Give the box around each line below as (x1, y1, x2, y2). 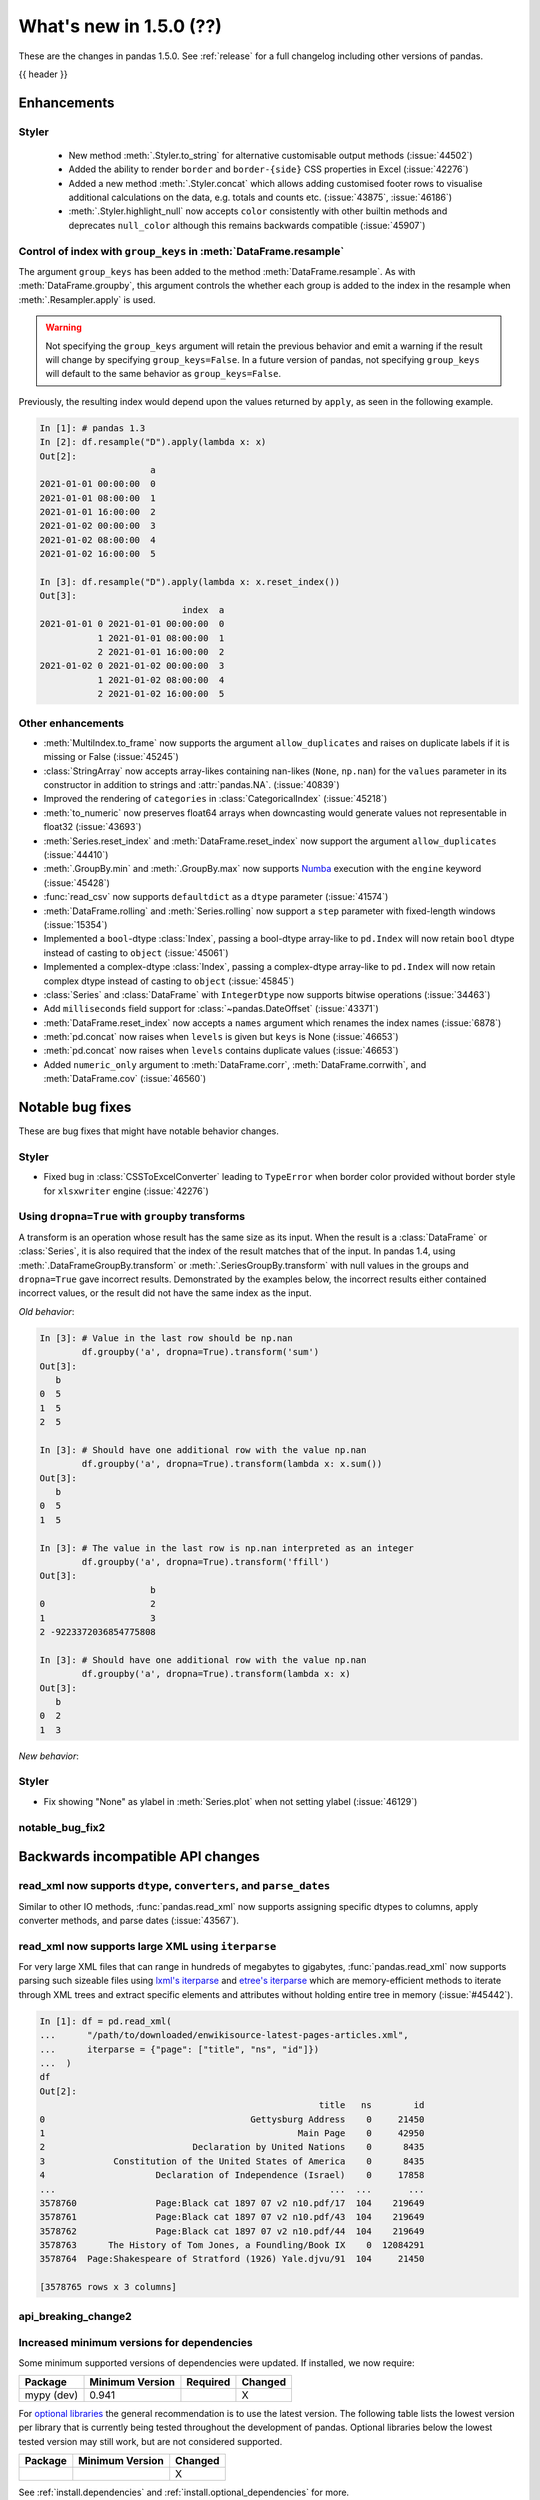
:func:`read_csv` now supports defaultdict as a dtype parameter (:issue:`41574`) (43, 891, 389, 903)
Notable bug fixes (18, 1099, 132, 1116)
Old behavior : (18, 1305, 75, 1317)
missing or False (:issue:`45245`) (43, 751, 179, 763)
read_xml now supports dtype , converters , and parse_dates (18, 1879, 331, 1893)
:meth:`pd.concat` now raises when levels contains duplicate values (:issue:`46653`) (43, 1045, 399, 1057)
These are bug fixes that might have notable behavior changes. (18, 1125, 279, 1137)
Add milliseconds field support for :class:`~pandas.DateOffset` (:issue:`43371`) (43, 1003, 379, 1015)
